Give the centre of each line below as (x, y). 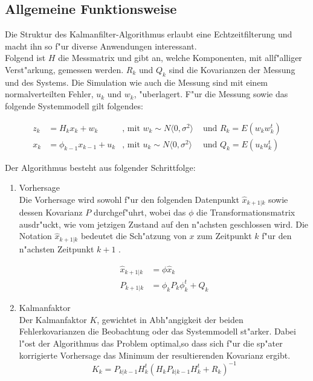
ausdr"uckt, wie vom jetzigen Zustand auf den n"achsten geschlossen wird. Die (164, 224)
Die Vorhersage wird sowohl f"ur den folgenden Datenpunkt (129, 199)
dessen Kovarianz (51, 212)
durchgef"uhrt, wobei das (140, 212)
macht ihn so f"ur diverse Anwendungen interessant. (101, 46)
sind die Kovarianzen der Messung (232, 69)
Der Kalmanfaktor (53, 319)
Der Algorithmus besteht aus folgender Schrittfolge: (100, 167)
